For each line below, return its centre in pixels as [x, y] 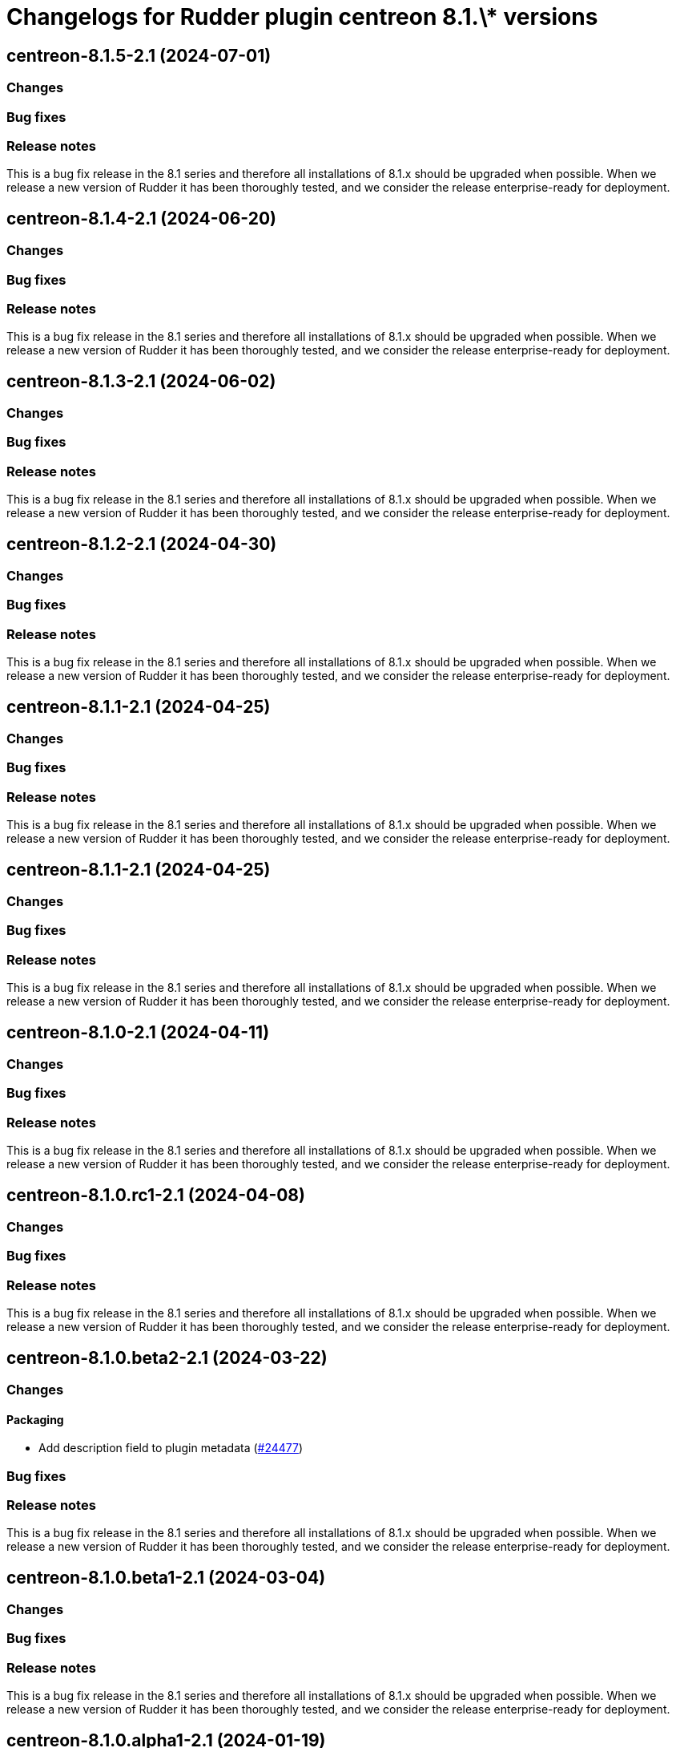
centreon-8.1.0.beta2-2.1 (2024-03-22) [167, 1358]
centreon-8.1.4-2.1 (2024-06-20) [142, 218]
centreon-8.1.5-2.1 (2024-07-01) [139, 55]
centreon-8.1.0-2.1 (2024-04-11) [138, 1032]
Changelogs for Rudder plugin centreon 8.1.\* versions [302, 17]
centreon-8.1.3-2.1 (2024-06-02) [141, 381]
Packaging [35, 1419]
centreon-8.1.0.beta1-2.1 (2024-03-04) [166, 1577]
